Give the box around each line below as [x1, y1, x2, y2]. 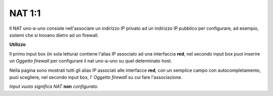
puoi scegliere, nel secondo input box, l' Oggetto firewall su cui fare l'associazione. [9, 74, 183, 80]
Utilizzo [9, 41, 26, 47]
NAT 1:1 [9, 8, 41, 19]
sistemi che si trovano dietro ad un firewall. [9, 32, 99, 38]
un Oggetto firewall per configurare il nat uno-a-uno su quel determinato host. [9, 58, 172, 64]
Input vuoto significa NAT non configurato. [9, 83, 99, 89]
